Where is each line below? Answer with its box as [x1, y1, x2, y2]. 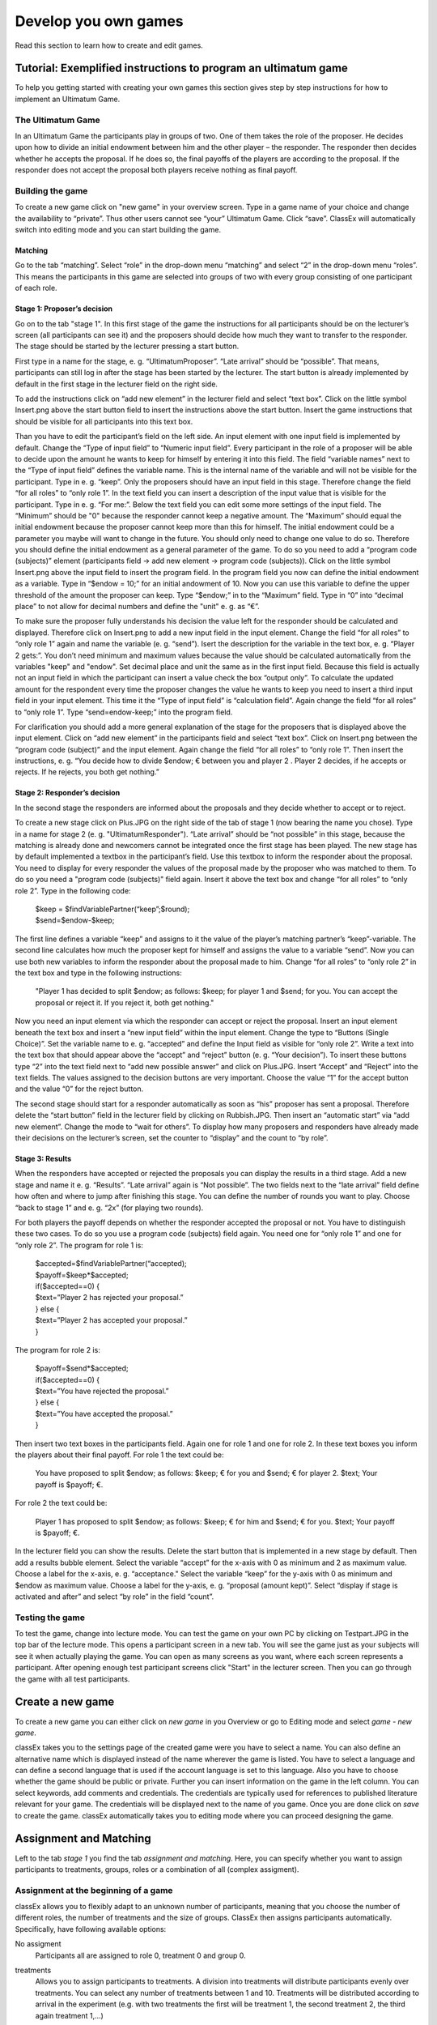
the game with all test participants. [15, 1673, 130, 1684]
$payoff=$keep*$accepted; [35, 1270, 129, 1280]
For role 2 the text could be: [15, 1498, 108, 1508]
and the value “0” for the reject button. [15, 1084, 144, 1093]
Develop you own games [15, 12, 184, 30]
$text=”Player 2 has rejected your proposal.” [35, 1293, 184, 1302]
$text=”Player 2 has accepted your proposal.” [35, 1315, 188, 1325]
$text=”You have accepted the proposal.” [35, 1409, 173, 1418]
